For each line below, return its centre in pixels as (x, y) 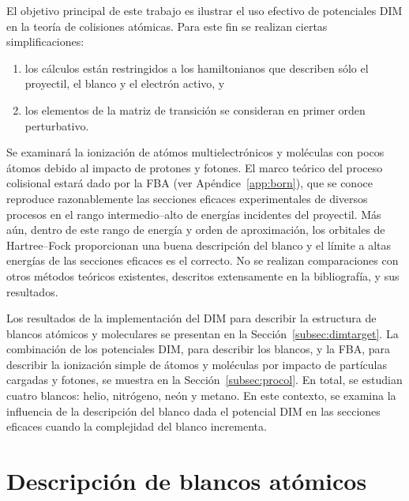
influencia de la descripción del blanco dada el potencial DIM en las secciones (193, 411)
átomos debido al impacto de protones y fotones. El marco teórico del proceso (195, 167)
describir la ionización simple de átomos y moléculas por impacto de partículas (197, 364)
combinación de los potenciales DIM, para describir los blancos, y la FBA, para (199, 349)
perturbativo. (57, 125)
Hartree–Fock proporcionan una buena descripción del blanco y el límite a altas (199, 245)
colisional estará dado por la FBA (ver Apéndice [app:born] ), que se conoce (189, 183)
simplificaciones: (45, 41)
